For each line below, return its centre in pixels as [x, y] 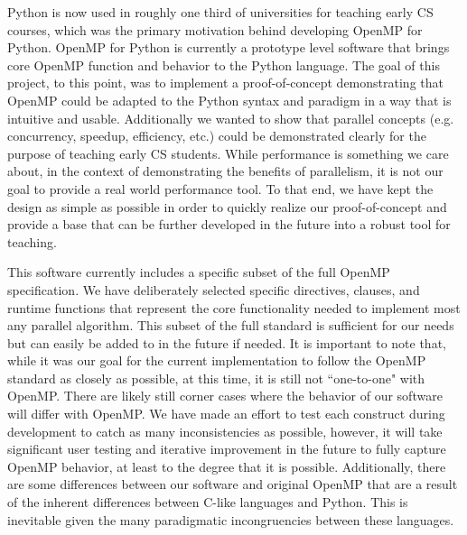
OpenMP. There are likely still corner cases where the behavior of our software [225, 396]
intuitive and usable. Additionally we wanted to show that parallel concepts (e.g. [231, 118]
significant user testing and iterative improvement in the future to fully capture [227, 449]
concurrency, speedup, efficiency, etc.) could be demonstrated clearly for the [217, 136]
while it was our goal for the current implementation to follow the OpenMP [217, 360]
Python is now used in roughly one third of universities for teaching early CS [220, 12]
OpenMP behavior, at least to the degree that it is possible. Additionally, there [227, 466]
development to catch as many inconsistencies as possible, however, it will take [225, 431]
